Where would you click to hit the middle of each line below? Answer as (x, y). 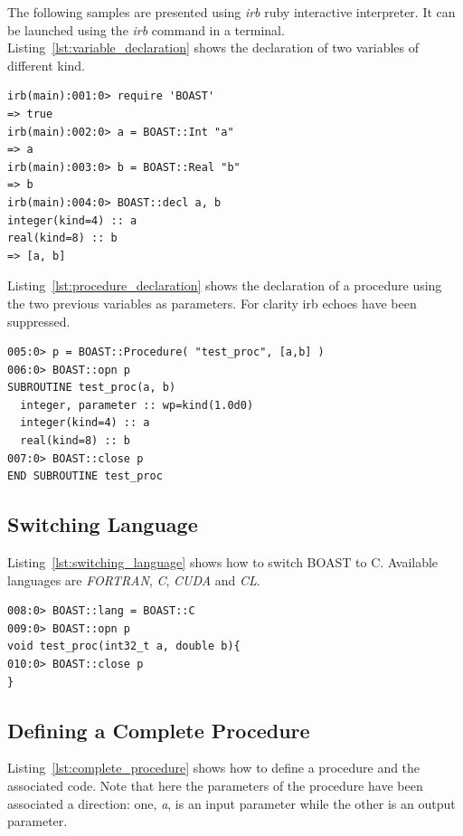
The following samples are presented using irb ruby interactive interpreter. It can (231, 12)
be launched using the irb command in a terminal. (146, 29)
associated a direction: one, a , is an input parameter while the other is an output (231, 803)
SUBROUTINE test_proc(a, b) (92, 388)
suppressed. (39, 321)
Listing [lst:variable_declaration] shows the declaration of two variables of (213, 47)
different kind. (47, 65)
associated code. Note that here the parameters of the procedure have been (215, 785)
